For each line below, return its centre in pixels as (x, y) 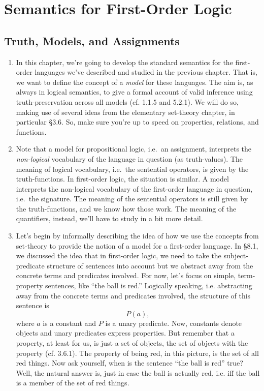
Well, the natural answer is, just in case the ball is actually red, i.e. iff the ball (138, 372)
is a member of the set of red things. (73, 383)
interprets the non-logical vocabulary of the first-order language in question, (134, 188)
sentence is (32, 305)
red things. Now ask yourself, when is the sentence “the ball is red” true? (129, 363)
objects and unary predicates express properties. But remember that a (125, 333)
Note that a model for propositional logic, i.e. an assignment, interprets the (134, 149)
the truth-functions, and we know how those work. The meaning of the (126, 208)
